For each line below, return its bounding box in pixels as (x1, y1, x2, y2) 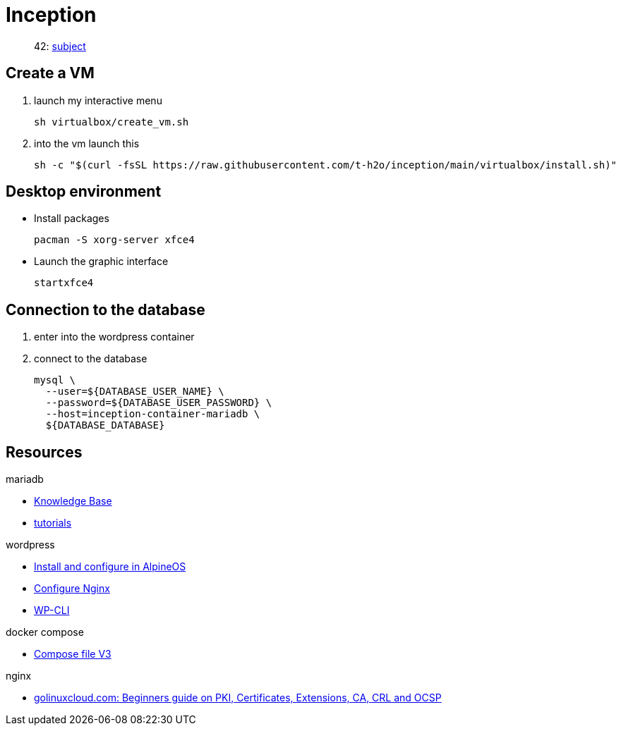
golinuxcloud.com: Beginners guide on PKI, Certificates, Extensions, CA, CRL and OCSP (34, 692, 442, 704)
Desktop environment (6, 183, 162, 201)
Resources (6, 443, 83, 461)
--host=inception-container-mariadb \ (45, 408, 260, 420)
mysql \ (34, 374, 76, 386)
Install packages (34, 212, 109, 225)
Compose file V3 (34, 648, 111, 661)
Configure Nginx (34, 582, 110, 595)
